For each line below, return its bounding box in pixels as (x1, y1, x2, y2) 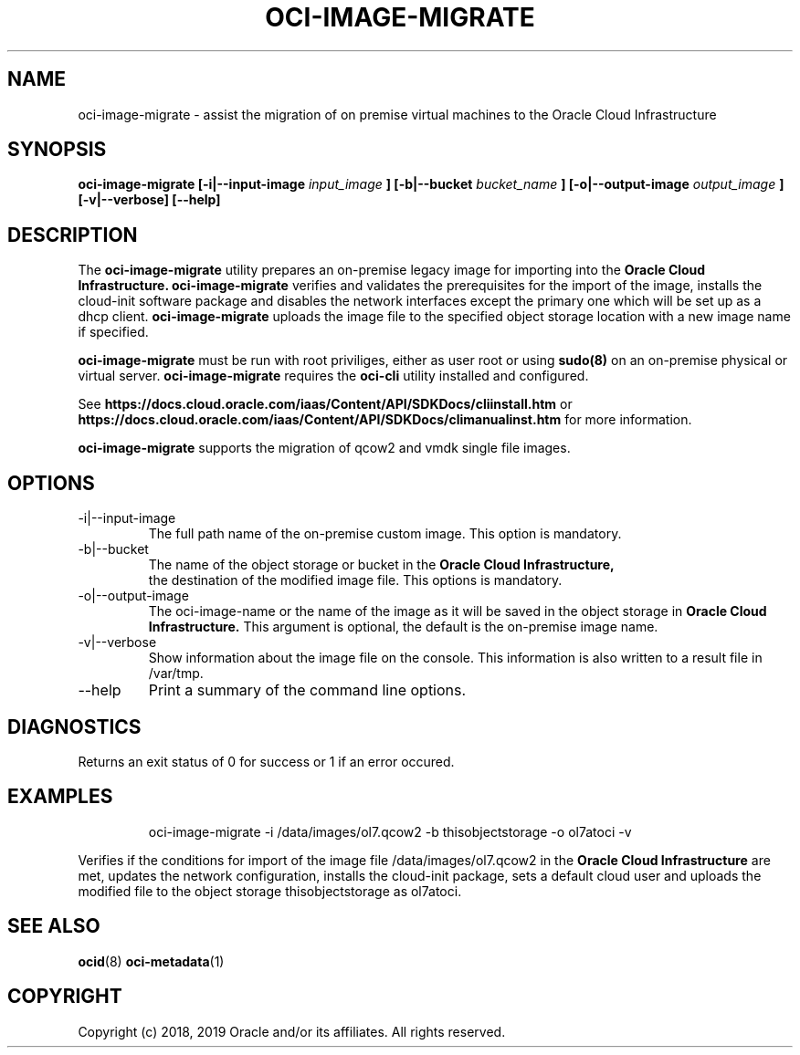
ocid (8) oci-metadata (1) (78, 953, 225, 969)
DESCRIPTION (7, 223, 138, 246)
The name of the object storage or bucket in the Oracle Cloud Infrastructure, (148, 557, 615, 573)
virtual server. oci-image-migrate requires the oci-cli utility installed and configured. (78, 368, 589, 384)
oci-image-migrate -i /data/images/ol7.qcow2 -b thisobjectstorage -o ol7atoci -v (148, 823, 632, 840)
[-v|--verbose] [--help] (78, 192, 221, 208)
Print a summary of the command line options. (148, 681, 467, 700)
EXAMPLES (7, 785, 113, 809)
